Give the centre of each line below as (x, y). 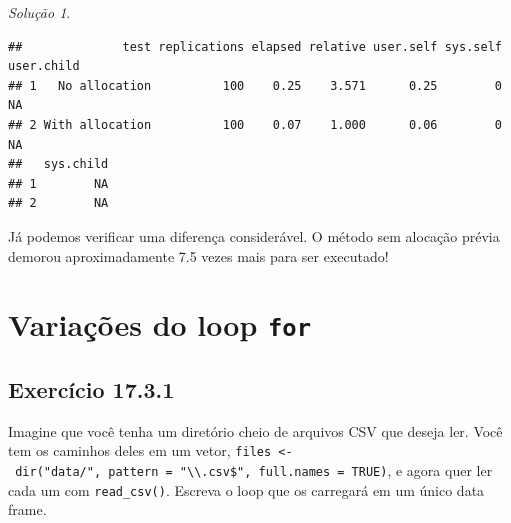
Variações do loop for (159, 324)
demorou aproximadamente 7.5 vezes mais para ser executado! (198, 255)
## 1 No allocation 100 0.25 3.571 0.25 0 (255, 85)
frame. (27, 509)
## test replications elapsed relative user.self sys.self (255, 46)
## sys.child (58, 164)
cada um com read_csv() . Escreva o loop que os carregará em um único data (246, 489)
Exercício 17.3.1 (91, 389)
